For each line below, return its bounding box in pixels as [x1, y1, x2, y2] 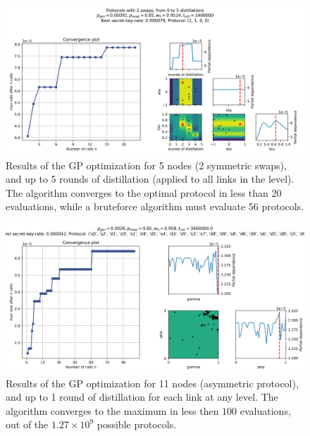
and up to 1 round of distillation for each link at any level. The [6, 389, 278, 404]
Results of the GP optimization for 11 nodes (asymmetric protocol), [6, 375, 299, 390]
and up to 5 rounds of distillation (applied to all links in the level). [6, 171, 294, 186]
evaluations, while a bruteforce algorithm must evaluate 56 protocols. [6, 199, 304, 214]
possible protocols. [97, 417, 177, 432]
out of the [6, 417, 49, 432]
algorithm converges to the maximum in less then [6, 403, 219, 418]
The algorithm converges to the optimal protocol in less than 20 [6, 185, 282, 200]
